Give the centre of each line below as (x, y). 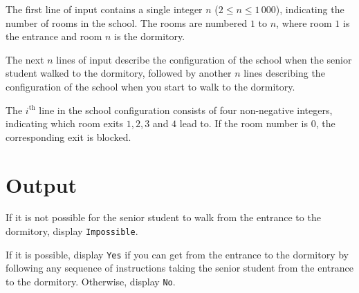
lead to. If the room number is (244, 123)
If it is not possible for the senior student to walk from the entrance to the (163, 217)
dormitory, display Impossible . (72, 231)
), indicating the (310, 9)
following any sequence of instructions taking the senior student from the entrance (179, 268)
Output (41, 184)
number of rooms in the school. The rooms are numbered (127, 22)
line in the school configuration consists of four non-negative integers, (186, 110)
